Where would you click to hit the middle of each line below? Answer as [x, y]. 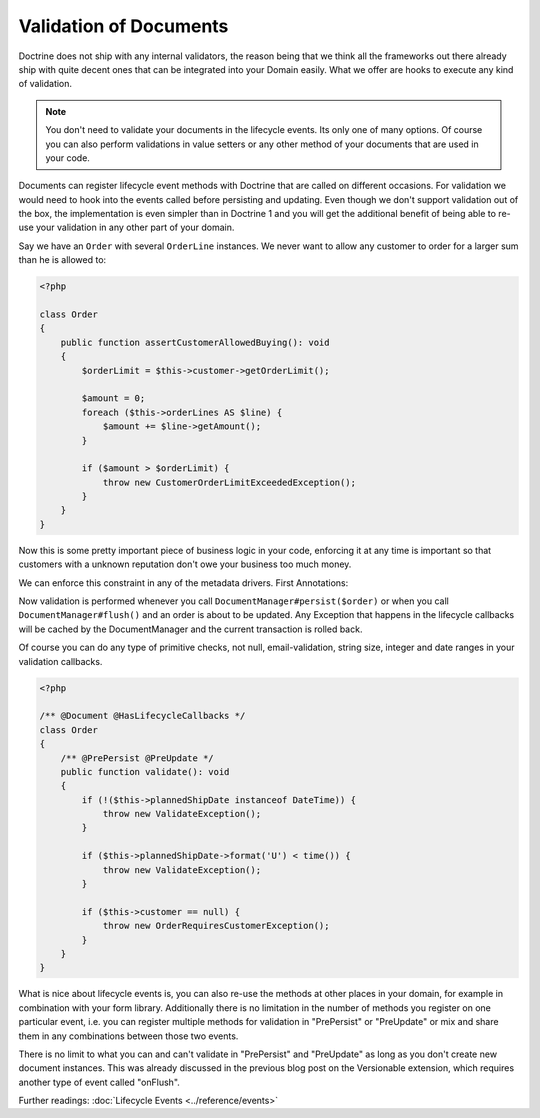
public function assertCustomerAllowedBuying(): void [195, 342]
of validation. [45, 84]
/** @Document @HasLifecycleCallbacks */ [142, 716]
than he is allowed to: [62, 260]
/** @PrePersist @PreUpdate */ [137, 758]
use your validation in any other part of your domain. [126, 227]
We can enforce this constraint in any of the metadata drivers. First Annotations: [183, 582]
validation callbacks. [60, 661]
